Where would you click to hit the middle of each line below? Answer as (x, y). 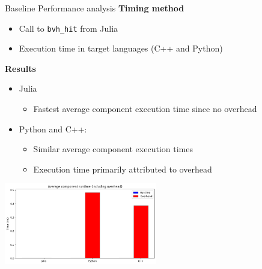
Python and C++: (53, 129)
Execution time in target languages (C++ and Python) (121, 48)
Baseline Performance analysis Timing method (95, 8)
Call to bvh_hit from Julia (69, 28)
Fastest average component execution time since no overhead (145, 109)
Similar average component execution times (113, 149)
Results (20, 68)
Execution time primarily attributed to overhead (123, 169)
